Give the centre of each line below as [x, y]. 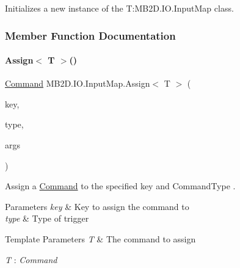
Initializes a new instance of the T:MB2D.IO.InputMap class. [119, 8]
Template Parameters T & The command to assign [100, 238]
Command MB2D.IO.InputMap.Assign [78, 83]
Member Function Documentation [90, 35]
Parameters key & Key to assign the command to [97, 206]
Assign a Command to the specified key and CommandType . [120, 186]
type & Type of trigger [47, 218]
